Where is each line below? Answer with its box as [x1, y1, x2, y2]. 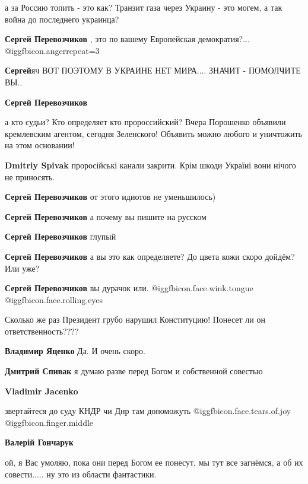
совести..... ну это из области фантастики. [5, 467, 157, 480]
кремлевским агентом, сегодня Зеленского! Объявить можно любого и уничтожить [5, 127, 302, 139]
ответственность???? [5, 324, 79, 337]
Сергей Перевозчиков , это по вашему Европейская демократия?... [5, 33, 250, 45]
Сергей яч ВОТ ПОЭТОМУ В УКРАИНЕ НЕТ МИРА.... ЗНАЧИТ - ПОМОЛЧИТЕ [5, 64, 301, 77]
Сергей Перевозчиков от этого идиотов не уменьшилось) [5, 190, 216, 203]
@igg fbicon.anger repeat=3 [5, 44, 100, 56]
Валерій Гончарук [5, 436, 74, 448]
